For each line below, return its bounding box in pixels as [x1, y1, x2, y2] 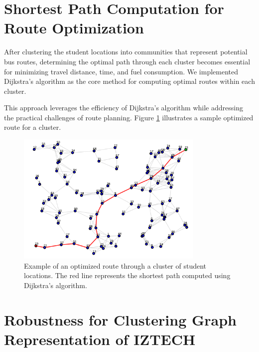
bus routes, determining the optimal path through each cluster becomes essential [4, 56, 251, 66]
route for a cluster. [4, 122, 61, 132]
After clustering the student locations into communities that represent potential [4, 46, 248, 57]
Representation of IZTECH [4, 329, 196, 349]
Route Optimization [4, 17, 144, 38]
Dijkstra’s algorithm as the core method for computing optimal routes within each [4, 76, 255, 86]
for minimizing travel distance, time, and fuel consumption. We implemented [4, 66, 239, 76]
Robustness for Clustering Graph [4, 309, 237, 330]
